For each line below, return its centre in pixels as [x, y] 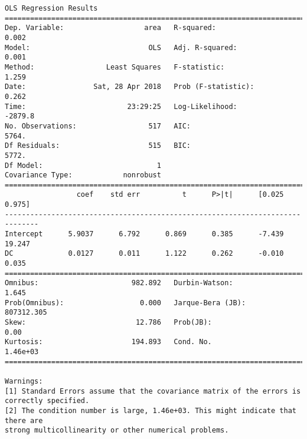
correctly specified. [47, 401]
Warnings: [24, 381]
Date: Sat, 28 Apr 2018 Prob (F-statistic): [130, 87]
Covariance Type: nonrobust [83, 175]
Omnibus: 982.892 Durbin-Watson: [119, 283]
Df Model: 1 [83, 165]
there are [24, 420]
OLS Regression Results [51, 8]
